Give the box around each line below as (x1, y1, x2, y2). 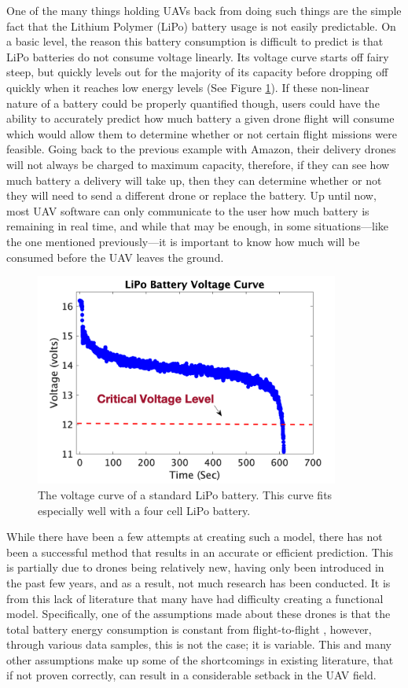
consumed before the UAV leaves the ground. (6, 248, 224, 265)
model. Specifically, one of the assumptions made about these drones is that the (6, 605, 391, 622)
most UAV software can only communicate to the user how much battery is (6, 202, 369, 219)
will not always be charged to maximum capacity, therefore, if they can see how (6, 156, 390, 172)
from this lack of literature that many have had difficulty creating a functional (6, 590, 384, 606)
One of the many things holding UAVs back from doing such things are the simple (6, 2, 402, 18)
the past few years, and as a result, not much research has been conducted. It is (6, 574, 391, 591)
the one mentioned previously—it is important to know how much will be (6, 233, 360, 249)
